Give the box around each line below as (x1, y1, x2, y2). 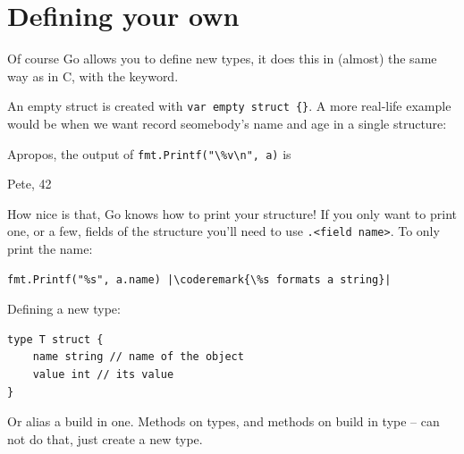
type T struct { (7, 332, 104, 346)
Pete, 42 (7, 174, 52, 193)
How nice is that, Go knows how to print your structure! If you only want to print (7, 204, 457, 223)
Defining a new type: (7, 299, 121, 318)
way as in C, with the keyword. (7, 66, 179, 85)
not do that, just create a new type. (7, 429, 203, 448)
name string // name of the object (32, 350, 244, 364)
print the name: (7, 240, 93, 258)
